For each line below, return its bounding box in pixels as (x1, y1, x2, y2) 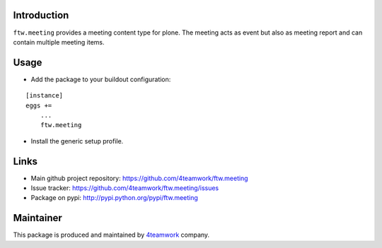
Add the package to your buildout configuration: (30, 75, 171, 83)
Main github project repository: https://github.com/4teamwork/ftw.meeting (30, 174, 248, 182)
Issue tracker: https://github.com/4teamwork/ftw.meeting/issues (30, 184, 219, 192)
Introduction (13, 9, 69, 21)
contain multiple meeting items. (13, 37, 105, 46)
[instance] (25, 92, 64, 100)
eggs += (25, 101, 52, 110)
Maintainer (13, 212, 63, 224)
